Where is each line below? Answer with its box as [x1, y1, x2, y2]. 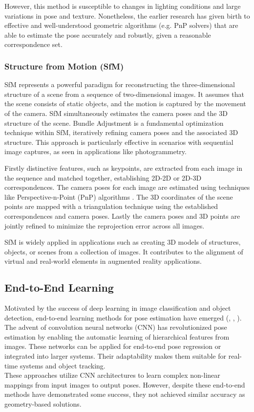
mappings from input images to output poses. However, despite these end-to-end [4, 379, 245, 389]
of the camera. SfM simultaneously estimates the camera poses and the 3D [4, 108, 228, 118]
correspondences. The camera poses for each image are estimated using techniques [4, 182, 250, 192]
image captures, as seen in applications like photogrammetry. [4, 146, 187, 157]
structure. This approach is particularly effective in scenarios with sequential [4, 137, 233, 147]
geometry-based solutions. [4, 399, 82, 409]
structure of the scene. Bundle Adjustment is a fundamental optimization [4, 117, 224, 128]
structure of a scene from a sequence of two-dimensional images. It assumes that [4, 89, 245, 99]
